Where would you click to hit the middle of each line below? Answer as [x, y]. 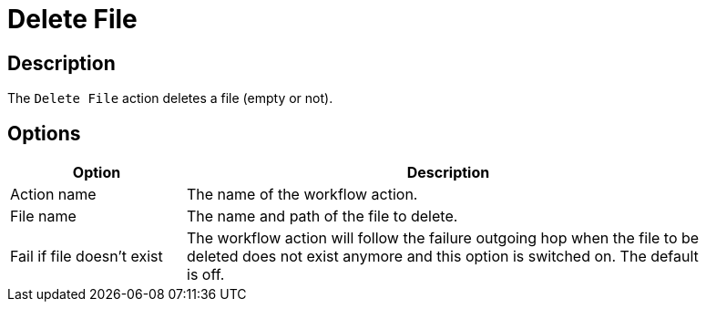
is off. [206, 275]
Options [44, 133]
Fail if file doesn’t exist [87, 257]
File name [43, 216]
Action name [53, 195]
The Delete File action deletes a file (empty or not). [170, 98]
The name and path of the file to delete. [322, 216]
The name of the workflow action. [302, 195]
